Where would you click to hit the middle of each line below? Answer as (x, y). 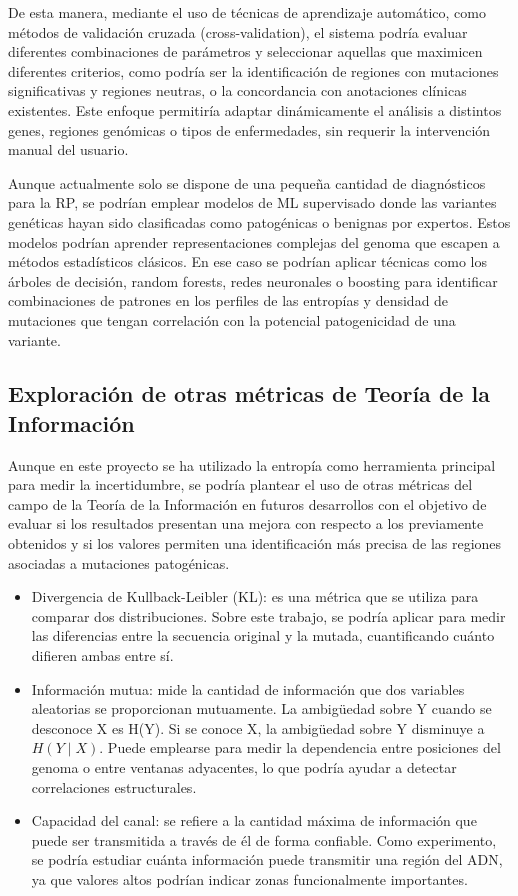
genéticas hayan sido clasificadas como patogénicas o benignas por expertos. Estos (259, 221)
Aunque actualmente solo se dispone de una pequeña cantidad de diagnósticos (247, 182)
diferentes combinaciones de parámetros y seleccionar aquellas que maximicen (245, 51)
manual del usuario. (68, 149)
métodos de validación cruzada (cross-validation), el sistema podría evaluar (238, 31)
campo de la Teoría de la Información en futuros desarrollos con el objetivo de (247, 503)
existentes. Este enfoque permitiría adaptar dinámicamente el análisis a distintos (255, 109)
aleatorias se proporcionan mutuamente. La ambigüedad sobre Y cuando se (261, 708)
